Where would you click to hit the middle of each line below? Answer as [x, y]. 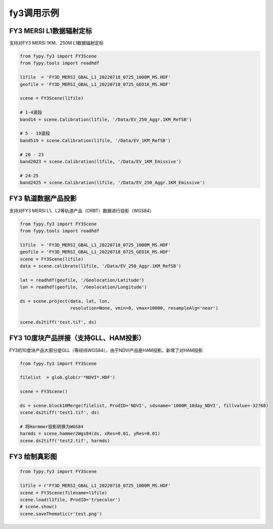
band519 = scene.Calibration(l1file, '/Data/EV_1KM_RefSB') [95, 140]
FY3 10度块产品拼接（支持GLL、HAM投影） [77, 338]
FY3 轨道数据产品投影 [43, 199]
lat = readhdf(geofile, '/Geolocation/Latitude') [82, 280]
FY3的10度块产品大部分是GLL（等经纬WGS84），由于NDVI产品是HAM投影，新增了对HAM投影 [106, 350]
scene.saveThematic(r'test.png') [61, 514]
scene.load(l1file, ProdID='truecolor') [70, 500]
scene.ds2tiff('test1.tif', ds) [60, 413]
